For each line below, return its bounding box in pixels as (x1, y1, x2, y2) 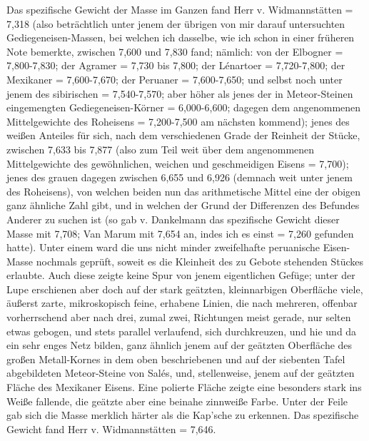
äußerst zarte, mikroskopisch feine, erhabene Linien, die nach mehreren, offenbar (6, 295, 358, 310)
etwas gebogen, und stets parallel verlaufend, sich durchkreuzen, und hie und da (6, 323, 357, 338)
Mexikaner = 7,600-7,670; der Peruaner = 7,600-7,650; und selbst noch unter (6, 71, 343, 86)
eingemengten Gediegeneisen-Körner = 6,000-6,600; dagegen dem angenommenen (6, 100, 361, 115)
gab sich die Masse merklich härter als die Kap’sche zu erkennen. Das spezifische (6, 407, 359, 422)
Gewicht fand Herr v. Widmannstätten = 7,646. (6, 421, 216, 436)
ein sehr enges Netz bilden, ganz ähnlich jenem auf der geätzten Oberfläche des (6, 338, 353, 353)
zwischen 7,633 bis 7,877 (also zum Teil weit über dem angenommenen (6, 141, 315, 156)
